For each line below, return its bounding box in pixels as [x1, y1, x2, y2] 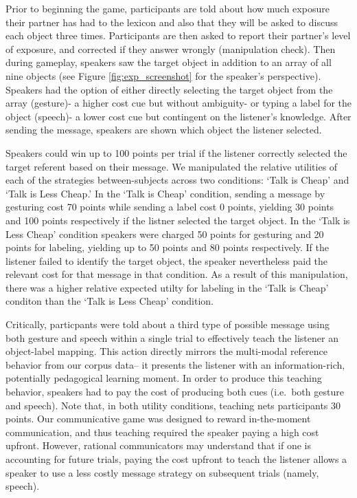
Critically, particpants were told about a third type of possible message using [5, 317, 330, 332]
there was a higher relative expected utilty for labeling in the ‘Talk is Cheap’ [5, 280, 329, 294]
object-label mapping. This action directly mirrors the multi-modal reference [5, 344, 328, 358]
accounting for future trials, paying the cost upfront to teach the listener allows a [5, 452, 347, 466]
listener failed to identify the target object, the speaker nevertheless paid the [5, 253, 328, 268]
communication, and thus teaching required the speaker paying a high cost [5, 424, 319, 439]
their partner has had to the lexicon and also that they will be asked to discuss [5, 14, 338, 29]
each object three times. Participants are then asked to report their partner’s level [5, 28, 351, 43]
